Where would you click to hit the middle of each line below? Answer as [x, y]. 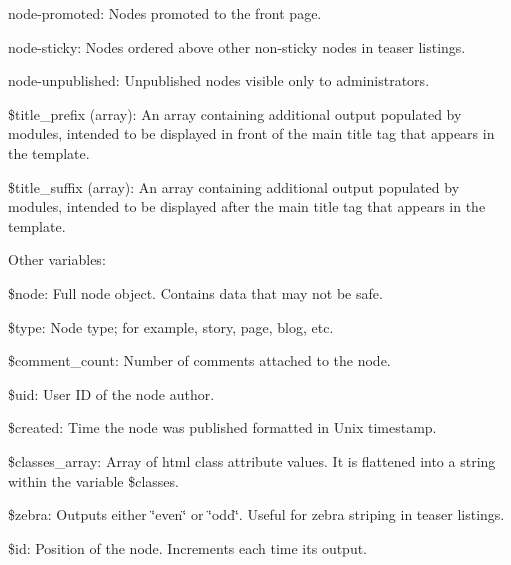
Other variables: [57, 259]
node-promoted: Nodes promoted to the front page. [165, 13]
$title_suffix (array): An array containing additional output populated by [234, 186]
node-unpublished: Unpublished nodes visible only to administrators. [219, 80]
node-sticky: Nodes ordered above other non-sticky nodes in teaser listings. [237, 46]
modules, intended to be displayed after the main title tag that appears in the [247, 206]
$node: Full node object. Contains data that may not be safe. [195, 292]
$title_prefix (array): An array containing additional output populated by [235, 113]
